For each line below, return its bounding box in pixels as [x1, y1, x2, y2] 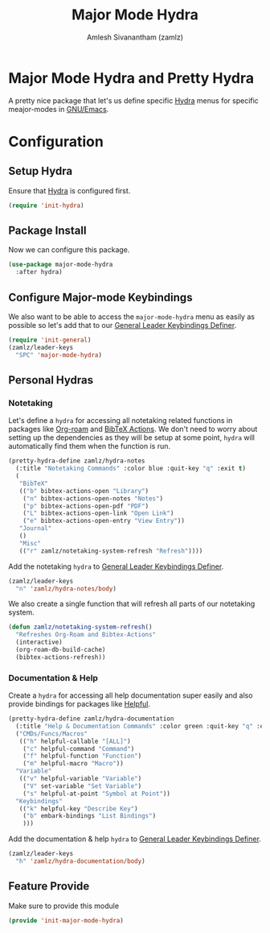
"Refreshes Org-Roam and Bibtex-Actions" [15, 631, 157, 639]
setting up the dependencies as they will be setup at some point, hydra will [8, 433, 256, 442]
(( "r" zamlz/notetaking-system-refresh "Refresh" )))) [18, 546, 203, 555]
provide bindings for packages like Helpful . [8, 699, 151, 709]
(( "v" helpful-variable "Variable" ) [18, 775, 142, 783]
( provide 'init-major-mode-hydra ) [8, 916, 125, 924]
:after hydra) [15, 268, 63, 276]
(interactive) [15, 638, 63, 646]
